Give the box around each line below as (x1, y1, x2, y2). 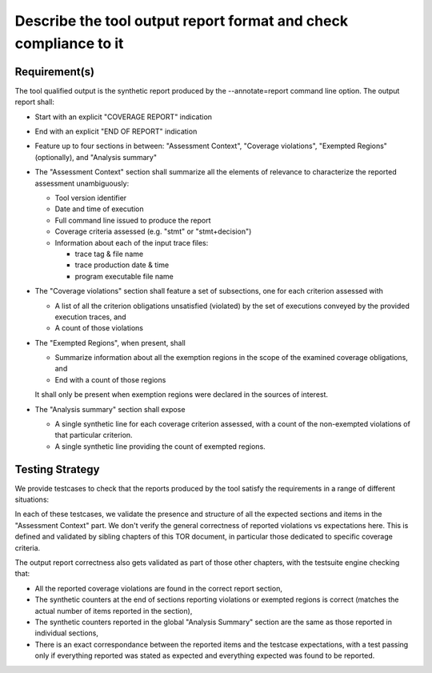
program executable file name (74, 271, 174, 281)
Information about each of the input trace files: (54, 238, 209, 247)
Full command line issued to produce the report (54, 215, 211, 225)
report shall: (14, 97, 55, 107)
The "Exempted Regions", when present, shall (34, 338, 186, 347)
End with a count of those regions (54, 375, 166, 384)
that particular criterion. (54, 431, 133, 440)
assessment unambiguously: (34, 178, 130, 188)
